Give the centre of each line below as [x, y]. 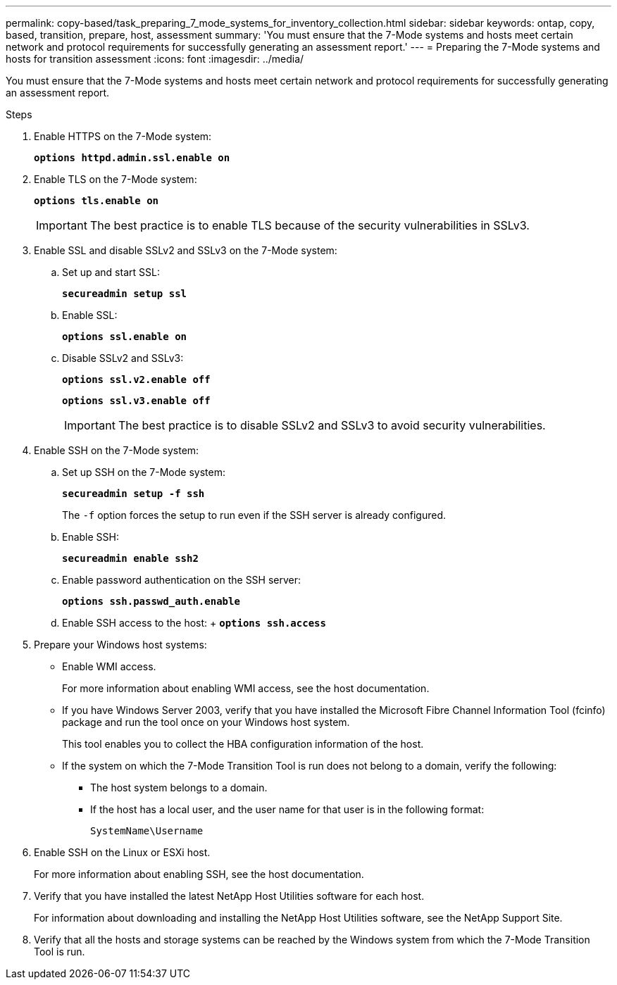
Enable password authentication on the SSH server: [182, 580]
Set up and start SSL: [111, 272]
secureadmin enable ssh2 [130, 558]
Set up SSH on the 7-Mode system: [144, 472]
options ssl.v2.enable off [136, 379]
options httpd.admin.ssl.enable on [132, 158]
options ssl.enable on [125, 337]
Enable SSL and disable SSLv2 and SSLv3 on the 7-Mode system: [186, 250]
